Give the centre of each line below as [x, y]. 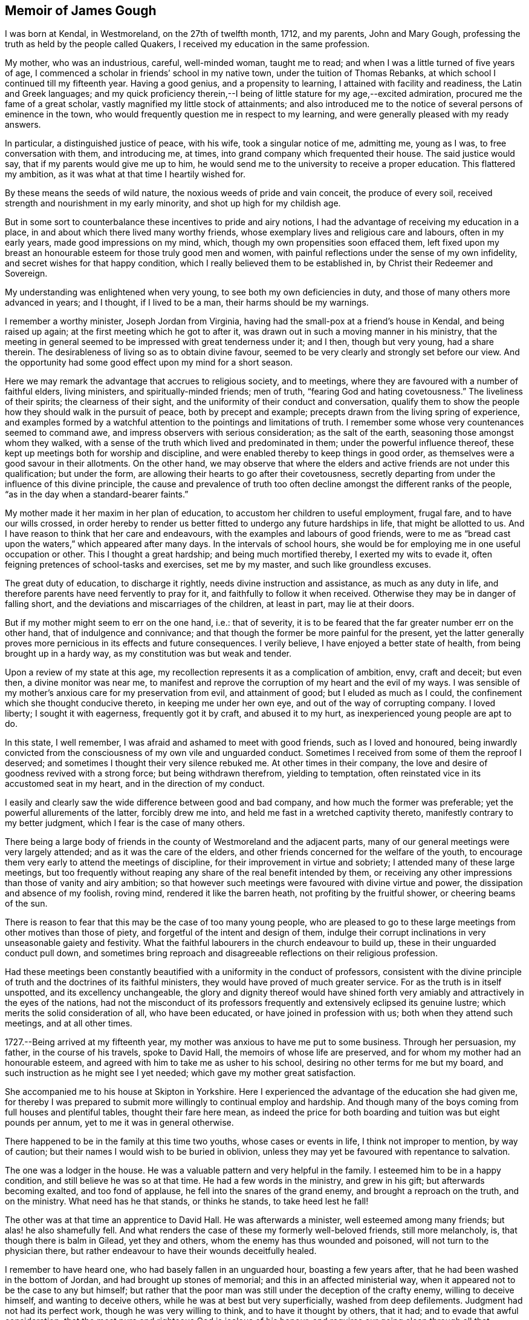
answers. [23, 125]
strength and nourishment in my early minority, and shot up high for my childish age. [173, 203]
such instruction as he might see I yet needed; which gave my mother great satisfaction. [180, 1073]
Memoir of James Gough [81, 11]
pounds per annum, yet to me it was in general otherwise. [119, 1123]
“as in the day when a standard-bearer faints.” [97, 494]
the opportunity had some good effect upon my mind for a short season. [149, 363]
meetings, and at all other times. [69, 1023]
